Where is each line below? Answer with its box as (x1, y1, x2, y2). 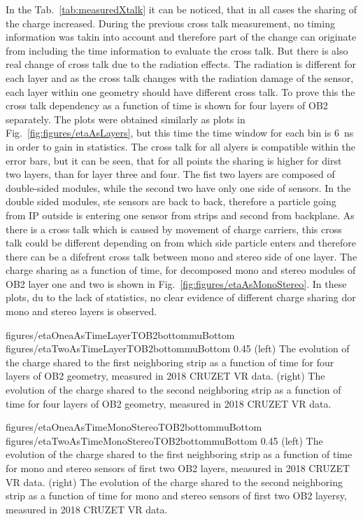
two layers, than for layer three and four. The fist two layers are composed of (6, 167, 335, 181)
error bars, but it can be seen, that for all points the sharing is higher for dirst (6, 153, 342, 167)
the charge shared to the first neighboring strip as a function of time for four (6, 354, 334, 369)
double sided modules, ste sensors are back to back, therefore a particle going (6, 194, 336, 209)
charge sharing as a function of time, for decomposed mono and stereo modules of (6, 263, 356, 277)
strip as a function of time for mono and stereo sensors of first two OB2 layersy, (6, 488, 347, 503)
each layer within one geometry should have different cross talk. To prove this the (6, 84, 355, 99)
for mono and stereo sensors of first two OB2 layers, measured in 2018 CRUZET (6, 461, 350, 475)
